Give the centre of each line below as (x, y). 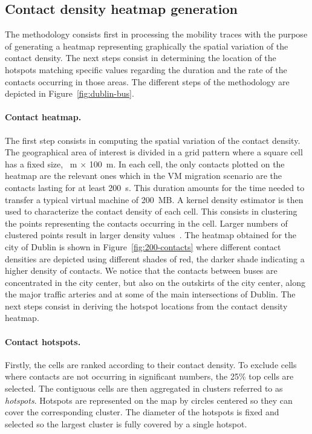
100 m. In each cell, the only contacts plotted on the (187, 164)
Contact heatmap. (43, 117)
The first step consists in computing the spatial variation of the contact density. (153, 140)
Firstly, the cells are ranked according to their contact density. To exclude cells (151, 364)
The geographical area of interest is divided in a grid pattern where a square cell (154, 152)
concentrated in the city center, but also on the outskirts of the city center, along (155, 282)
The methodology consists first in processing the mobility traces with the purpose (156, 34)
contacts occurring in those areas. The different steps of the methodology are (147, 81)
